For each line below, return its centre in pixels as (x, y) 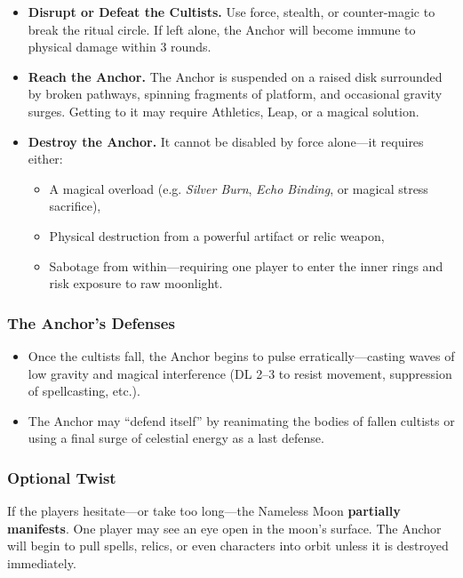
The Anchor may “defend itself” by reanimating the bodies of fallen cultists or (241, 420)
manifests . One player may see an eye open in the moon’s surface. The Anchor (224, 528)
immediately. (42, 562)
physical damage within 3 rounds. (120, 47)
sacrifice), (75, 206)
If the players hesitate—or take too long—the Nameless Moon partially (204, 511)
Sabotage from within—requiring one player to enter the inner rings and (246, 265)
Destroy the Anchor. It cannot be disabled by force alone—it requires (226, 141)
